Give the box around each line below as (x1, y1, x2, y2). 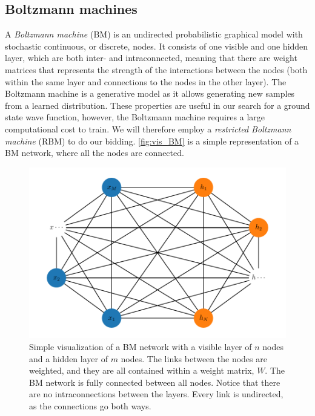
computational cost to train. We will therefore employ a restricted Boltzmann (5, 122, 291, 135)
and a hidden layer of (29, 352, 108, 365)
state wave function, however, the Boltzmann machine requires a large (5, 111, 265, 123)
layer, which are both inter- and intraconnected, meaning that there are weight (5, 51, 297, 64)
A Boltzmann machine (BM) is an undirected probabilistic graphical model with (5, 28, 303, 41)
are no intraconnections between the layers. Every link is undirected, (29, 388, 283, 400)
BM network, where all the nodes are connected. (5, 146, 184, 159)
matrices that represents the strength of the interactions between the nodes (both (5, 63, 308, 76)
